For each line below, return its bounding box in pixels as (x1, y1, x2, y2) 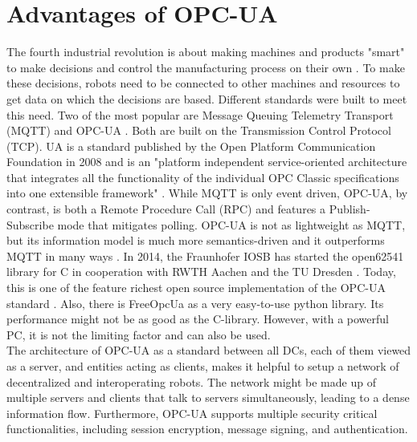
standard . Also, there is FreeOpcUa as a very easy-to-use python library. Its (6, 294, 384, 311)
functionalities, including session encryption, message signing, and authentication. (6, 420, 408, 437)
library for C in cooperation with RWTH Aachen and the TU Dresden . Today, (6, 263, 396, 280)
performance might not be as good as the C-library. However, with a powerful (6, 310, 389, 327)
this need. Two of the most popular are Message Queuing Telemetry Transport (6, 106, 394, 123)
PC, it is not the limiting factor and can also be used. (6, 326, 271, 343)
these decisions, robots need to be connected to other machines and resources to (6, 75, 400, 91)
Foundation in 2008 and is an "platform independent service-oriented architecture (6, 153, 407, 170)
